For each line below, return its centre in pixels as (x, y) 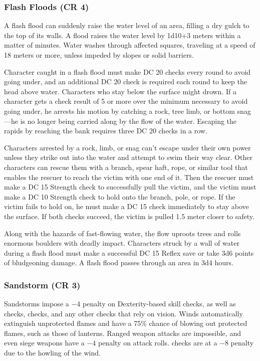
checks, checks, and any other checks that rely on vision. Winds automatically (123, 313)
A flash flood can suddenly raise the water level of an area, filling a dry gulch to (127, 25)
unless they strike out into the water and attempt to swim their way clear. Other (128, 157)
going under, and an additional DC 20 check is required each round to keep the (125, 81)
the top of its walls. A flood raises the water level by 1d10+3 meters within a (122, 35)
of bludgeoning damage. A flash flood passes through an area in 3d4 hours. (119, 262)
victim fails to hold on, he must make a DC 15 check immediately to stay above (126, 206)
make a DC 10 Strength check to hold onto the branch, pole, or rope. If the (120, 196)
